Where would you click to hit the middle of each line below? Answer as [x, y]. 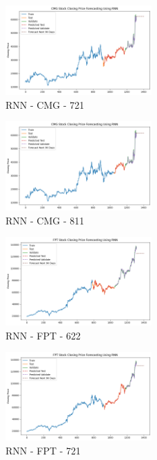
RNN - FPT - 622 [43, 335]
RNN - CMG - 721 [45, 104]
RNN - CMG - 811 [45, 220]
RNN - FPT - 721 [43, 450]
